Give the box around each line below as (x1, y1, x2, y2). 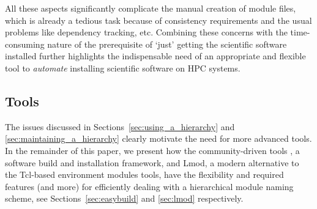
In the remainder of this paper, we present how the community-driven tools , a (5, 144, 300, 156)
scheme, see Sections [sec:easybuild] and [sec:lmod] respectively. (5, 192, 244, 205)
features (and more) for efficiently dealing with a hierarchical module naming (5, 180, 294, 193)
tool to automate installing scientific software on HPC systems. (5, 61, 241, 74)
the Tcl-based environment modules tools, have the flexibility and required (5, 168, 284, 181)
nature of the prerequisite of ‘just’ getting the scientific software (47, 37, 287, 50)
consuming (5, 37, 45, 50)
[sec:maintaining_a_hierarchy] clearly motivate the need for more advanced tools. (5, 132, 312, 145)
